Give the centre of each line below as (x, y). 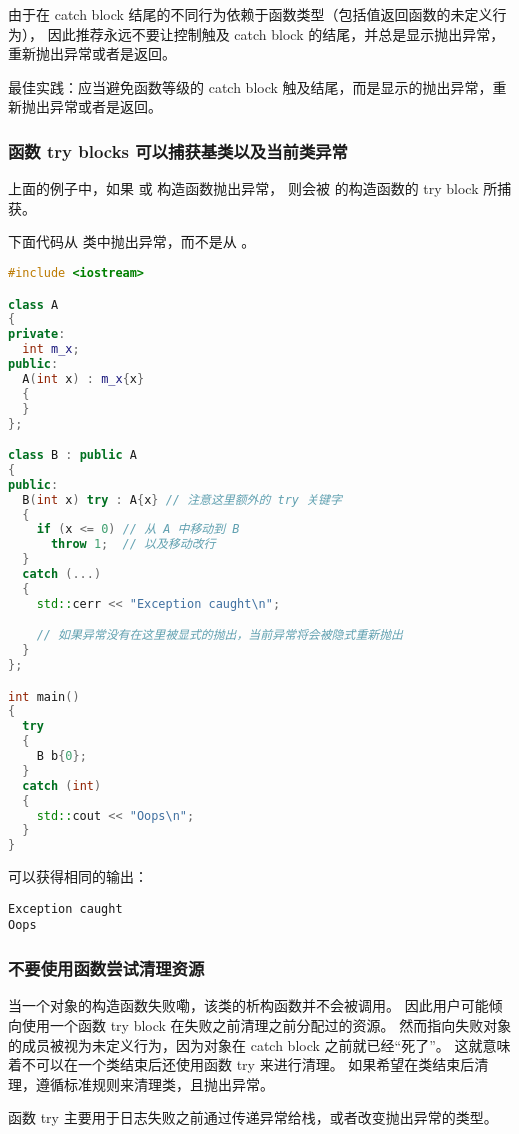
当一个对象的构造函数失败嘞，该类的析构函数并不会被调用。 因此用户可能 (248, 1005)
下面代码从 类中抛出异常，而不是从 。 (132, 241)
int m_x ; (51, 349)
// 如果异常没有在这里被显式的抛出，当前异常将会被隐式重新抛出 (219, 635)
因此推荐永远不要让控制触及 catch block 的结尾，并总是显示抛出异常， (276, 33)
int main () (44, 696)
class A (33, 304)
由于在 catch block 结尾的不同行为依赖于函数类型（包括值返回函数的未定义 (250, 14)
